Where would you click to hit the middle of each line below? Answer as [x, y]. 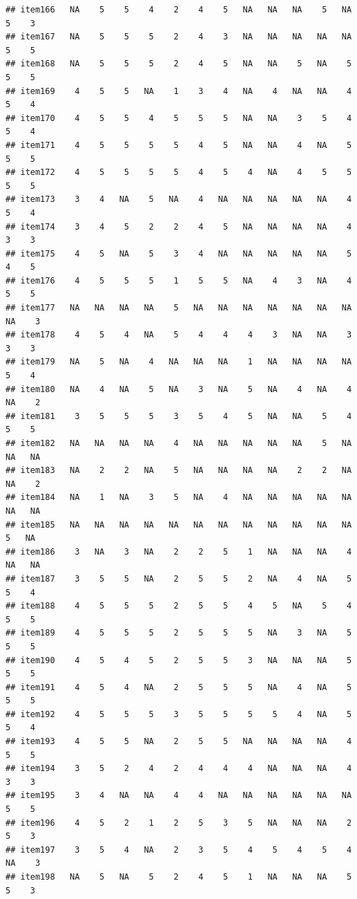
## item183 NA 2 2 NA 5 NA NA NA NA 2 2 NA [179, 471]
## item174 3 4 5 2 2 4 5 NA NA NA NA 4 [179, 226]
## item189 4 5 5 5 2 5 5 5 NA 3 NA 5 [179, 633]
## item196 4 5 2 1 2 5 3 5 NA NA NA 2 [179, 823]
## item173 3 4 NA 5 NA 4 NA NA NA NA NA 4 [179, 200]
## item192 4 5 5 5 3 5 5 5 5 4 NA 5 [179, 714]
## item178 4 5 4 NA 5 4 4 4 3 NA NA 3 [179, 335]
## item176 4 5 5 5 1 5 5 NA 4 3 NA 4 [179, 280]
